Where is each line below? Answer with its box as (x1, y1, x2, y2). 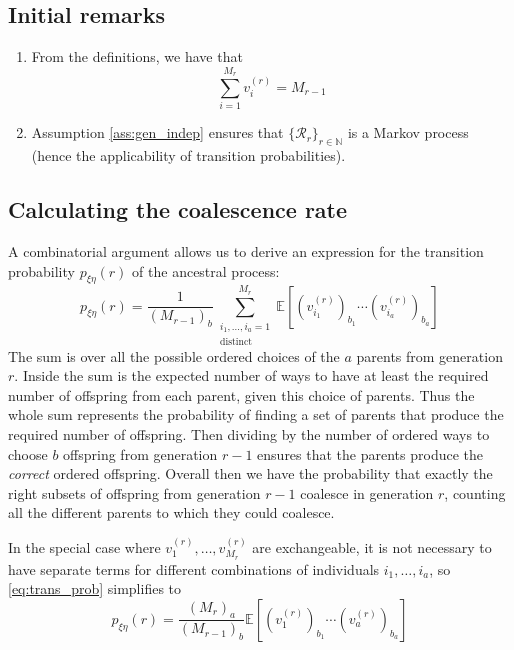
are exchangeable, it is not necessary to (252, 536, 492, 557)
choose (8, 443, 48, 464)
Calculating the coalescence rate (8, 194, 348, 225)
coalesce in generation (300, 482, 434, 503)
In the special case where (8, 536, 161, 557)
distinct (220, 336, 253, 347)
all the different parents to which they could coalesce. (8, 502, 335, 523)
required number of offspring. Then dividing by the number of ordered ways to (8, 424, 490, 445)
